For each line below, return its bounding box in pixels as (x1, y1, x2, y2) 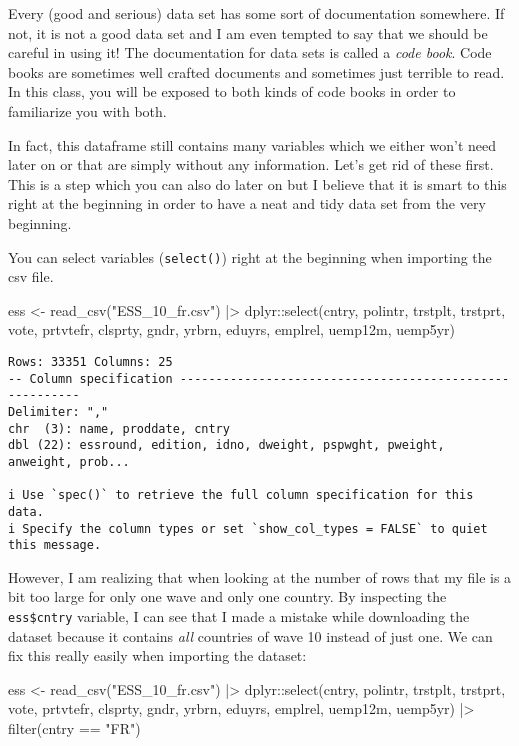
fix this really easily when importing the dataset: (8, 645, 307, 666)
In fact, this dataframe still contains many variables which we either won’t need (8, 134, 497, 155)
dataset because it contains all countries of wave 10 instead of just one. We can (8, 625, 493, 646)
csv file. (8, 266, 54, 287)
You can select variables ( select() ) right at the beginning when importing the (8, 246, 492, 267)
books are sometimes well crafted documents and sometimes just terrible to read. (8, 61, 505, 82)
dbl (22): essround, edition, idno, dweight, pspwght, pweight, (8, 438, 445, 453)
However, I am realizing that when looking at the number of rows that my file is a (8, 566, 512, 587)
